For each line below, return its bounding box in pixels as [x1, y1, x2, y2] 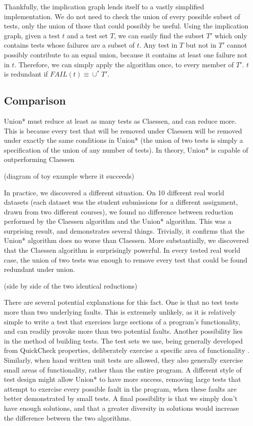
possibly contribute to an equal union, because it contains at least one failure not [4, 49, 248, 59]
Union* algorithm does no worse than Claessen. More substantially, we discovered [4, 235, 249, 245]
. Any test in [139, 40, 178, 50]
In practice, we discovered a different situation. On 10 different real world [4, 187, 224, 197]
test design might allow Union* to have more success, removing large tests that [4, 374, 241, 384]
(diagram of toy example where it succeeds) [4, 170, 135, 181]
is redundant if [4, 69, 48, 79]
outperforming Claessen [4, 154, 75, 164]
